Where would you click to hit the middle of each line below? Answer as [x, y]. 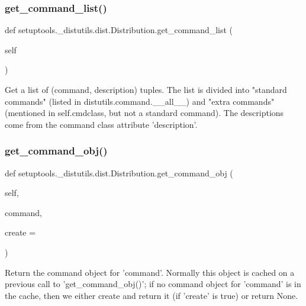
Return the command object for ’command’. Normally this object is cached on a [150, 272]
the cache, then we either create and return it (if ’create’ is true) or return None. [152, 295]
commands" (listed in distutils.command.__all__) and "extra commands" [140, 101]
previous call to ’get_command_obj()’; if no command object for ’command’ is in [153, 284]
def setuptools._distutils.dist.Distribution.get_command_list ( [119, 30]
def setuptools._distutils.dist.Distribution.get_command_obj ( [119, 173]
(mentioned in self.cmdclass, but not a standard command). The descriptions [144, 113]
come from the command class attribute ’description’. [101, 124]
